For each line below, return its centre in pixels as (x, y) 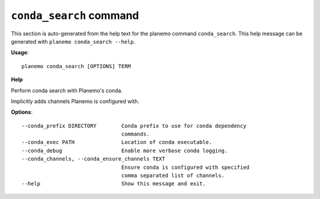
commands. (135, 134)
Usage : (20, 53)
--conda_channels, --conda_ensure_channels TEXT (93, 159)
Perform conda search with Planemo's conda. (67, 90)
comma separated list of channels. (173, 176)
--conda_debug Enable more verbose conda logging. (125, 150)
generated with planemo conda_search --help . (73, 41)
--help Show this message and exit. (114, 184)
